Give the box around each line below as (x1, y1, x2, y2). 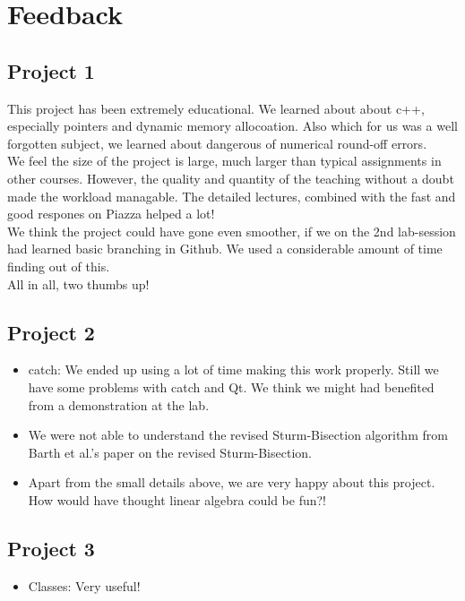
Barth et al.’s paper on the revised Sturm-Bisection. (28, 442, 312, 461)
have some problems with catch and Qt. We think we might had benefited (28, 377, 435, 396)
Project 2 (7, 318, 95, 346)
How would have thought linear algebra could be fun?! (28, 490, 327, 509)
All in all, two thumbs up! (7, 274, 150, 293)
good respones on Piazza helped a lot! (7, 204, 215, 223)
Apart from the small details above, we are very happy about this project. (28, 473, 435, 492)
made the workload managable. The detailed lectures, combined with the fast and (7, 186, 456, 205)
